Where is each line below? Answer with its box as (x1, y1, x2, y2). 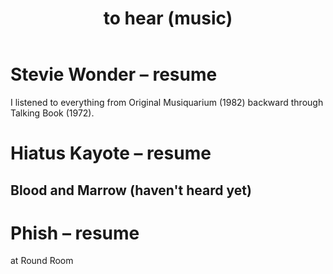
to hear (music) (103, 7, 233, 30)
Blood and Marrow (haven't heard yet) (10, 182, 252, 199)
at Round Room (10, 255, 74, 267)
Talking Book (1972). (10, 107, 95, 119)
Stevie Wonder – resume (10, 63, 218, 86)
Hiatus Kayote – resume (10, 142, 212, 165)
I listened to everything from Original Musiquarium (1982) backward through (10, 96, 324, 108)
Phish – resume (10, 222, 140, 244)
